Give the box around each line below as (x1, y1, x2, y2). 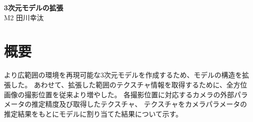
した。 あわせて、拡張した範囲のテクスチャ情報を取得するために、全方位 (10, 79, 247, 89)
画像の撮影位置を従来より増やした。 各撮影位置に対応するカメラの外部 (4, 89, 234, 99)
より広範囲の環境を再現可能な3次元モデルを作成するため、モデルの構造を (4, 70, 242, 80)
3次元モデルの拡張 (4, 2, 64, 12)
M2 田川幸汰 (4, 12, 44, 22)
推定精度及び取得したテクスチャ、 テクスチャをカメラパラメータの (31, 99, 247, 109)
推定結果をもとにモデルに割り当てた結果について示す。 (4, 108, 182, 119)
